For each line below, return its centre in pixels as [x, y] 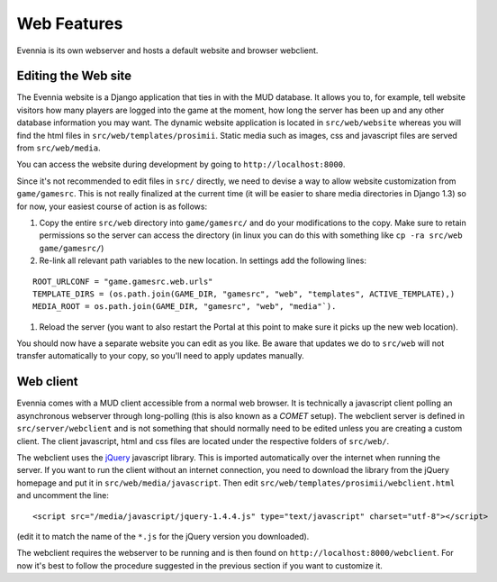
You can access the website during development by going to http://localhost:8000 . [181, 164]
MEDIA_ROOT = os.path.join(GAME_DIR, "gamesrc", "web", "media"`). [185, 307]
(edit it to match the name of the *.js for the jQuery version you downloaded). [163, 536]
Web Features [70, 23]
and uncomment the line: [63, 496]
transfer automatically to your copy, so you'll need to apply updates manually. [161, 356]
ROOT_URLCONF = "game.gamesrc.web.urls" [123, 281]
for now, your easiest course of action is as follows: [112, 206]
